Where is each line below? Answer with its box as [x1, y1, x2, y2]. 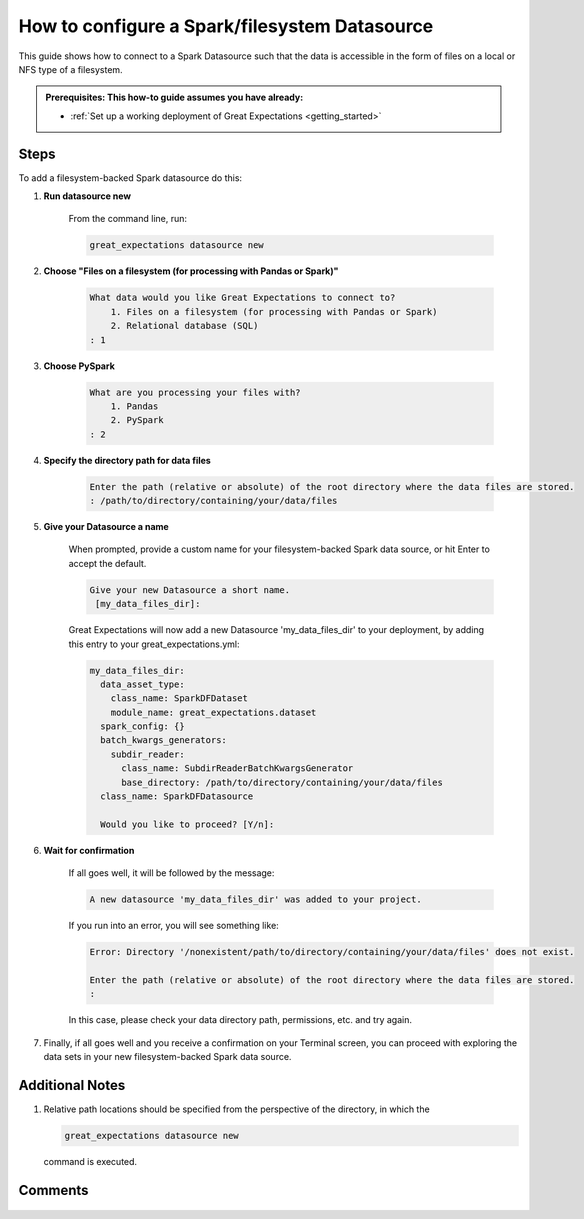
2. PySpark [110, 415, 164, 426]
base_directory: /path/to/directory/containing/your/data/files [121, 776, 444, 788]
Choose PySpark [43, 360, 115, 372]
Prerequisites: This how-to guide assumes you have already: [45, 91, 304, 104]
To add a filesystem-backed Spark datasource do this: [18, 171, 243, 184]
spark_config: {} [100, 721, 185, 732]
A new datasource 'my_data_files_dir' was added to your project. [89, 894, 422, 905]
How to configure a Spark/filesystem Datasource [18, 15, 434, 37]
